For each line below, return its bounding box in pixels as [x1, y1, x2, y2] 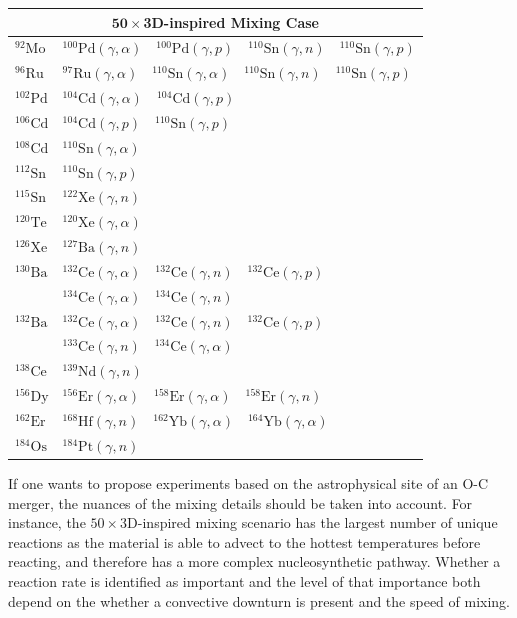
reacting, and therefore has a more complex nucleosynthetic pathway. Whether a [8, 551, 501, 572]
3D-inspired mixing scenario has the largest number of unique [120, 512, 498, 533]
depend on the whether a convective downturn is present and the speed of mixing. [8, 590, 511, 611]
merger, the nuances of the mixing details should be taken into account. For [8, 492, 473, 513]
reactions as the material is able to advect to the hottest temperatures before [8, 531, 481, 552]
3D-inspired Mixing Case [143, 11, 319, 32]
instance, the [8, 512, 86, 533]
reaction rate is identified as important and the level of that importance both [8, 570, 481, 591]
